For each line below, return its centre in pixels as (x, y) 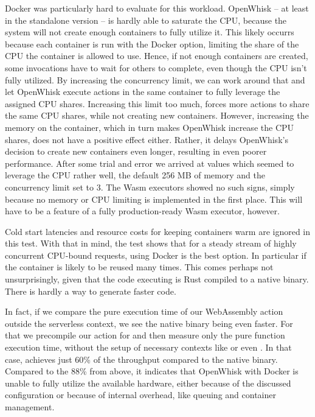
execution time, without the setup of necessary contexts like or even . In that (148, 347)
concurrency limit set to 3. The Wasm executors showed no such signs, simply (150, 187)
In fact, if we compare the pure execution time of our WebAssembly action (144, 311)
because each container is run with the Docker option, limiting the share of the (152, 44)
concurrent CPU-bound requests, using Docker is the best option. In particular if (156, 255)
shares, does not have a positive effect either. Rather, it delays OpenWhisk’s (147, 139)
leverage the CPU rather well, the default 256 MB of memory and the (135, 175)
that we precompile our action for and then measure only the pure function (145, 335)
